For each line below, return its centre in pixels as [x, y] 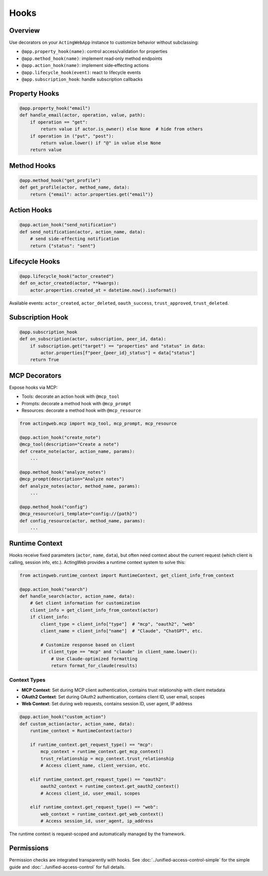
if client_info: [50, 617]
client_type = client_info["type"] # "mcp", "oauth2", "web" [118, 624]
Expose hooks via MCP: [33, 387]
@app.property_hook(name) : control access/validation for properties [95, 52]
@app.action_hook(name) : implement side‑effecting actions [85, 65]
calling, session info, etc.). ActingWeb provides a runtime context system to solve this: [97, 562]
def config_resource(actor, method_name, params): [83, 521]
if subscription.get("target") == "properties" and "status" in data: [118, 346]
